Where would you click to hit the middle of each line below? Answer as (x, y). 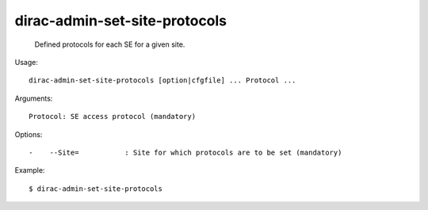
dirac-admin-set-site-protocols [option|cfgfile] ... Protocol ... (162, 80)
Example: (30, 170)
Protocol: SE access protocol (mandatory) (113, 116)
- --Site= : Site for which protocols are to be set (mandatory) (185, 152)
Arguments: (34, 98)
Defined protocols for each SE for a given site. (110, 44)
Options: (29, 134)
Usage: (27, 62)
